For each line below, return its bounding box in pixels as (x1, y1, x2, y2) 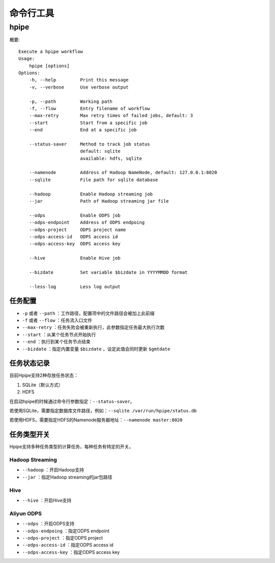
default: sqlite (79, 148, 121, 154)
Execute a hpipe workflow (18, 48, 84, 54)
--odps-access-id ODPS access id (29, 234, 118, 239)
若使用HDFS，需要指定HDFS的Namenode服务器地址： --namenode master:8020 (9, 417, 183, 423)
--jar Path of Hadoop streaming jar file (29, 198, 169, 204)
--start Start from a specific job (29, 120, 148, 126)
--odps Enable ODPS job (29, 212, 121, 218)
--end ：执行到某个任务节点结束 (22, 339, 91, 345)
